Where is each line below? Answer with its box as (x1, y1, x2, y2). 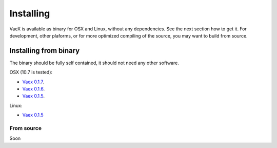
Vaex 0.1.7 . (22, 79, 45, 85)
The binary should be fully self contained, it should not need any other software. (9, 60, 180, 66)
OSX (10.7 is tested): (9, 69, 53, 76)
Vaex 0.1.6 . (22, 86, 45, 92)
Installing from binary (9, 46, 80, 55)
